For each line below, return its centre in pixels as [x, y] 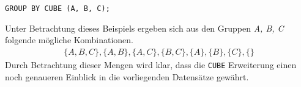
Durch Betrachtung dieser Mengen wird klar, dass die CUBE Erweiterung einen [151, 64]
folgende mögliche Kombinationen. [69, 40]
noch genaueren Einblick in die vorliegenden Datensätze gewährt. [127, 76]
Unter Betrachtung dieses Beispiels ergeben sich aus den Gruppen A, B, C [144, 28]
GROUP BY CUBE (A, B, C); [58, 9]
